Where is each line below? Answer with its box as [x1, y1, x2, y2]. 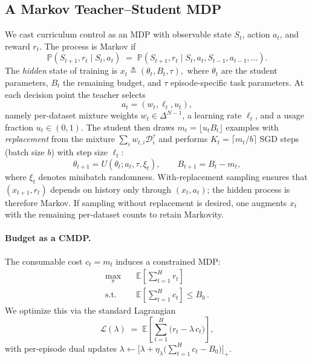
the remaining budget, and [63, 76, 161, 88]
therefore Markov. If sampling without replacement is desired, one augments [5, 196, 287, 208]
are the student [221, 64, 278, 77]
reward [5, 39, 30, 52]
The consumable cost [5, 254, 83, 267]
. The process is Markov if [39, 39, 136, 52]
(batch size [5, 146, 45, 158]
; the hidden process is [207, 183, 290, 195]
